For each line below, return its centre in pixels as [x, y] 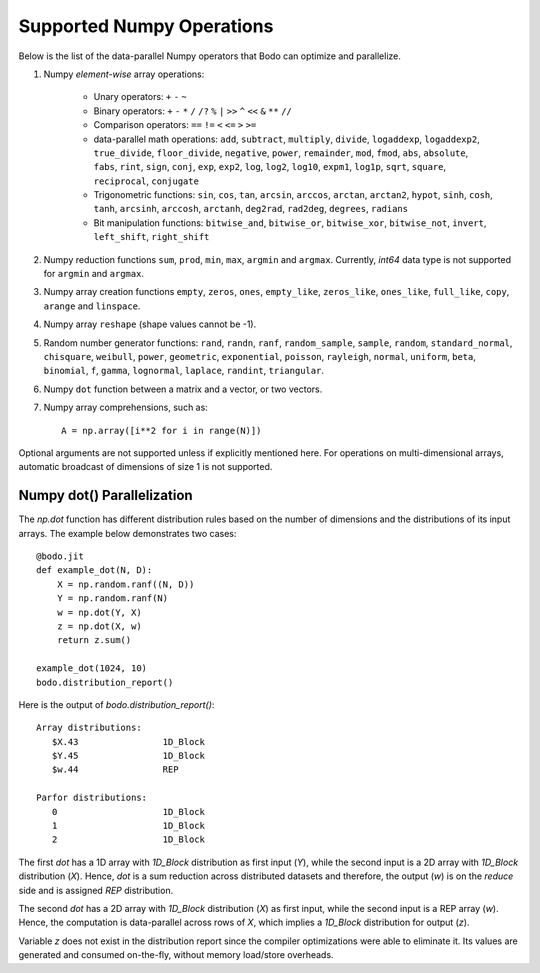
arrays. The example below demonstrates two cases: [127, 533]
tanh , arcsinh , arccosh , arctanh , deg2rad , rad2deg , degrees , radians [251, 209]
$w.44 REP [115, 769]
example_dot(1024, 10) [92, 668]
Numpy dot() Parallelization [106, 495]
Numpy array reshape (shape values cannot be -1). [150, 324]
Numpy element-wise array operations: [124, 74]
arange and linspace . [92, 306]
